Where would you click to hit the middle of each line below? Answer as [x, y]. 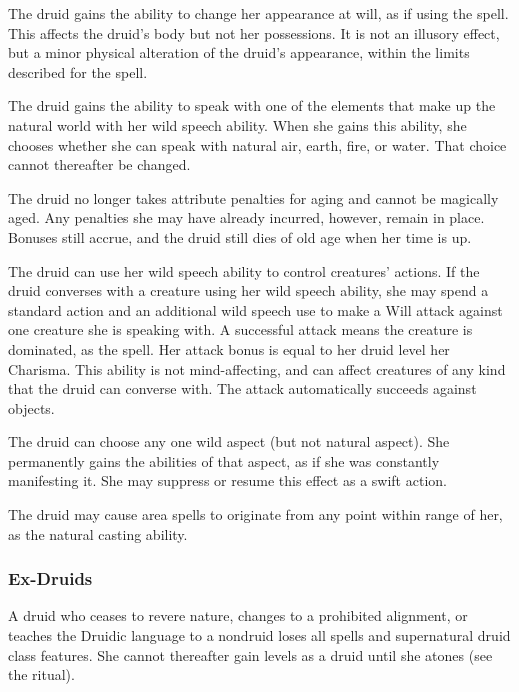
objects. [31, 407]
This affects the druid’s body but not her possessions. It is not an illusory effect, [254, 32]
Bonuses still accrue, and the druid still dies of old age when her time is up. [240, 236]
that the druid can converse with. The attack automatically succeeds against [242, 388]
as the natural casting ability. [98, 533]
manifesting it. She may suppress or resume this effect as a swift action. [227, 480]
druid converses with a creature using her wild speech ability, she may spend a [248, 290]
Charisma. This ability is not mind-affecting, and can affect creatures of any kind [257, 368]
